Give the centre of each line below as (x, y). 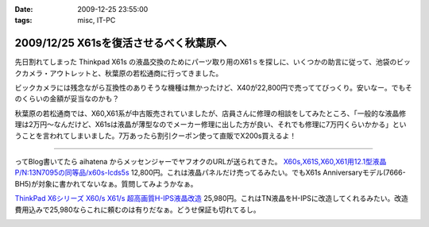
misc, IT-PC (97, 21)
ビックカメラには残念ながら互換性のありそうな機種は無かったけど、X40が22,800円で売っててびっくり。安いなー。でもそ (213, 88)
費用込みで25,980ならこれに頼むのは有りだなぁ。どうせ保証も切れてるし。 (137, 210)
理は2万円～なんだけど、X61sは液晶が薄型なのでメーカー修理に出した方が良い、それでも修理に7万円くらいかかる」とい (211, 125)
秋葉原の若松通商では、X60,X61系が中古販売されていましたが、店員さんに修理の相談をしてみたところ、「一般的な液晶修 (211, 113)
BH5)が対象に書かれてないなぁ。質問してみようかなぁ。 (106, 183)
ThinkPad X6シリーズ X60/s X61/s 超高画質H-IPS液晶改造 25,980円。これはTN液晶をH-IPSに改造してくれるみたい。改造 (212, 198)
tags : (23, 21)
